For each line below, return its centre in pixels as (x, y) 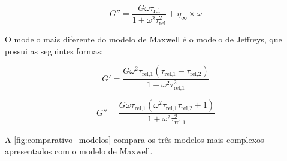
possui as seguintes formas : (54, 51)
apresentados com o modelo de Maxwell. (79, 151)
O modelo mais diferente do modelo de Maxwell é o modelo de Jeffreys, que (143, 39)
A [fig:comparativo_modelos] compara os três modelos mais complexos (135, 139)
